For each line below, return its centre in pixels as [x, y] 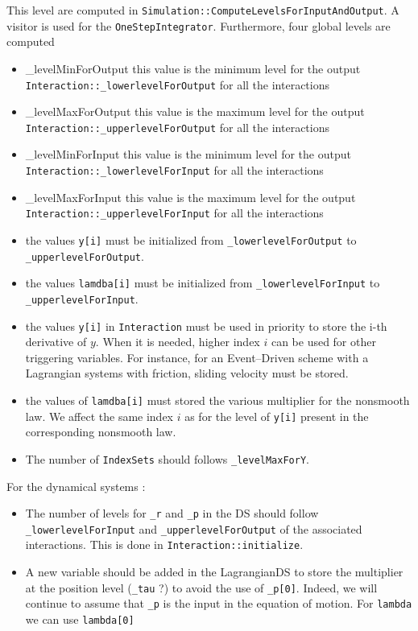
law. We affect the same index [99, 416]
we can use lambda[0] [80, 619]
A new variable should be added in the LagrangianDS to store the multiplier [214, 572]
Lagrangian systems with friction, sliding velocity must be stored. [187, 373]
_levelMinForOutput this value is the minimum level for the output [193, 68]
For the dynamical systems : [76, 486]
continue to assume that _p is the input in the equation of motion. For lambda [219, 603]
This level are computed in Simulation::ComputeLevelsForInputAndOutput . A [203, 10]
